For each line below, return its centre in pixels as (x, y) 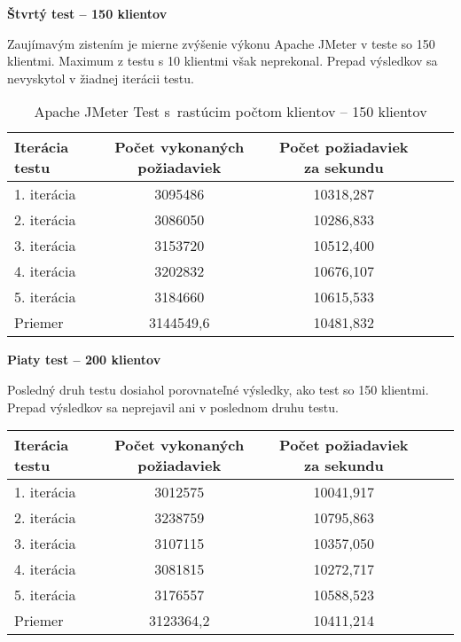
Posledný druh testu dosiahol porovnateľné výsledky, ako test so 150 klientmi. (218, 389)
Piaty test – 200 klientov (84, 360)
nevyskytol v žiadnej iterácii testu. (101, 78)
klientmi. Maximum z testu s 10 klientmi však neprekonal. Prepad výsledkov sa (223, 61)
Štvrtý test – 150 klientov (87, 13)
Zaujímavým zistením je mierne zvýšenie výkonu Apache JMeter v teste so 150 (221, 43)
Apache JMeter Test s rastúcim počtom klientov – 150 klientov (230, 112)
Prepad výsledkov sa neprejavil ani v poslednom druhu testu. (173, 407)
